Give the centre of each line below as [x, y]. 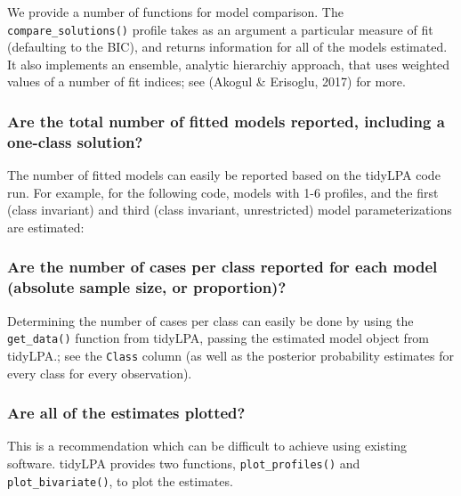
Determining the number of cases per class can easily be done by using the [210, 320]
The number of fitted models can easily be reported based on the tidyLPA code [224, 175]
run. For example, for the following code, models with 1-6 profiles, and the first [223, 192]
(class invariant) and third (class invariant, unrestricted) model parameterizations [230, 210]
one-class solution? [75, 141]
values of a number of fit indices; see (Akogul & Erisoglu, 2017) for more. [206, 81]
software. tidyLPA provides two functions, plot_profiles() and [184, 463]
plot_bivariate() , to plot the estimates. [120, 480]
